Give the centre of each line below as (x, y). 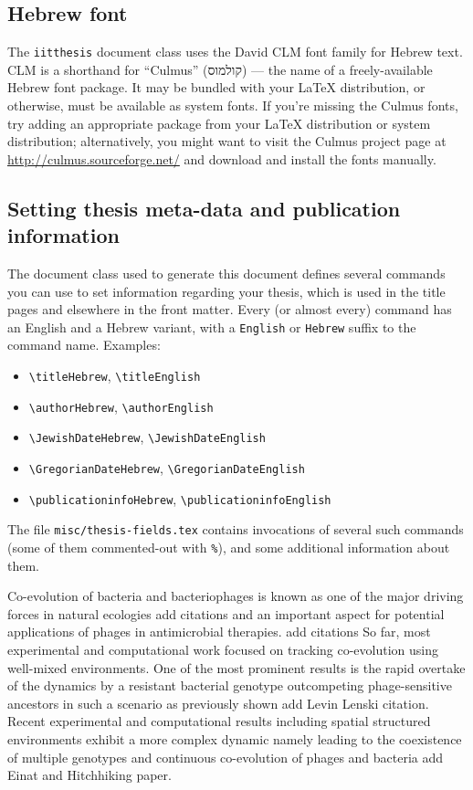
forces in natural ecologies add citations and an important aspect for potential (226, 613)
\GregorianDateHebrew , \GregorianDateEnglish (167, 468)
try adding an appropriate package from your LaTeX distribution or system (219, 123)
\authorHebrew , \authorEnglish (121, 406)
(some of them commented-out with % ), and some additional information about (229, 547)
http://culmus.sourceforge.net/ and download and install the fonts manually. (222, 158)
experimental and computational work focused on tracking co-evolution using (223, 650)
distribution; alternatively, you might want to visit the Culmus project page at (227, 141)
